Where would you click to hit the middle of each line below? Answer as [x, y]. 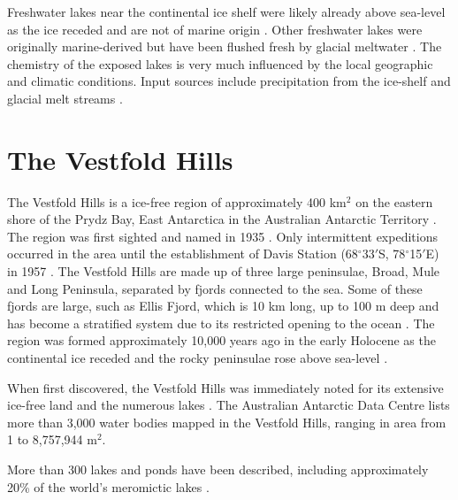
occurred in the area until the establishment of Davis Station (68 [183, 254]
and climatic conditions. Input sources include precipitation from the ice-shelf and [229, 81]
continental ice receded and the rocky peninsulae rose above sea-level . [198, 358]
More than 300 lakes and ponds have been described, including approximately [218, 469]
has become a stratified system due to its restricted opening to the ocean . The [221, 323]
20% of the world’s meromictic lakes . [108, 486]
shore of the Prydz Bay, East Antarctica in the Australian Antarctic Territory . [222, 219]
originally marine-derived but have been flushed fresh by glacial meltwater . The [225, 46]
